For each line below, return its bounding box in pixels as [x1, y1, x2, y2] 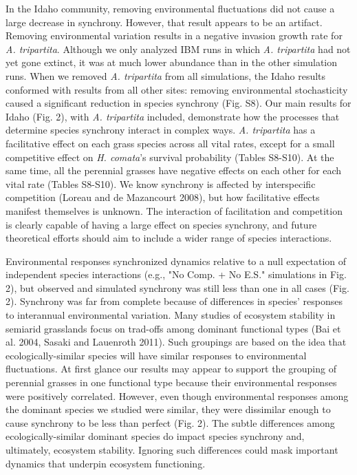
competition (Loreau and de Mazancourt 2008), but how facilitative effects [6, 190, 320, 204]
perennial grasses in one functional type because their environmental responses [6, 375, 337, 390]
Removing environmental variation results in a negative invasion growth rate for [6, 28, 343, 43]
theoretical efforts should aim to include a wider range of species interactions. [6, 231, 332, 245]
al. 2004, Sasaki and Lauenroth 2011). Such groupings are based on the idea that [6, 335, 347, 349]
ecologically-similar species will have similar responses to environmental [6, 348, 307, 362]
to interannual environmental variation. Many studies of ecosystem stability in [6, 308, 336, 322]
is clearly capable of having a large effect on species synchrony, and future [6, 217, 317, 231]
